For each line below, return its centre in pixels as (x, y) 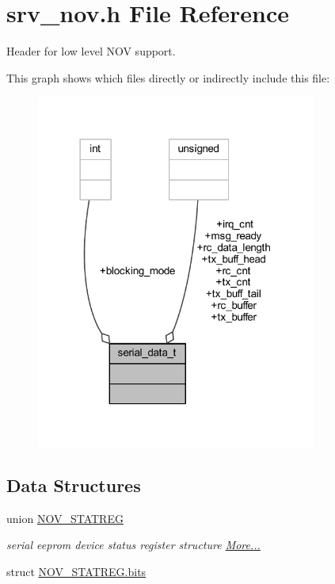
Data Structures (74, 485)
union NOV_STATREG (65, 518)
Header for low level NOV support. (91, 51)
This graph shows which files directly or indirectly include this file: (168, 77)
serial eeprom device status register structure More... (133, 545)
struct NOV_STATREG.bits (76, 571)
